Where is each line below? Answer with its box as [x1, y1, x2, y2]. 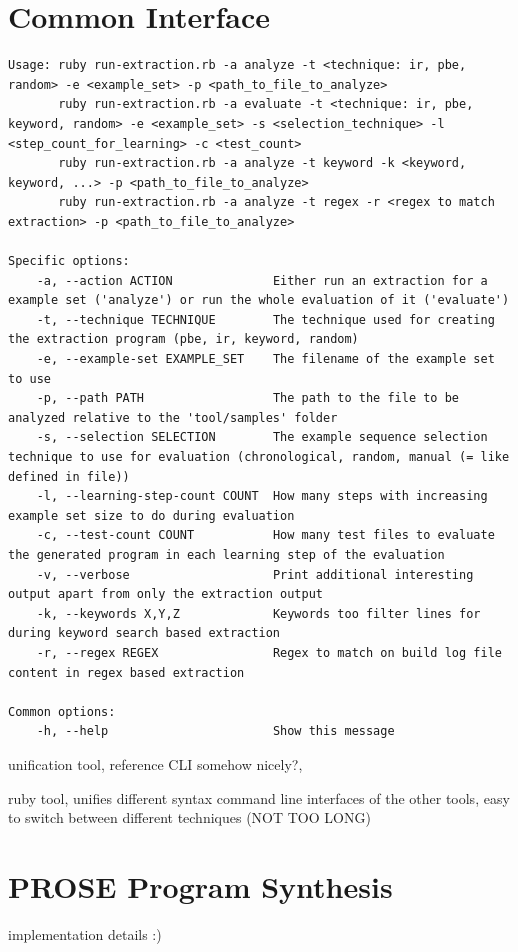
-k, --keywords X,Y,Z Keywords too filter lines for [36, 606, 481, 621]
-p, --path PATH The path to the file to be [36, 391, 460, 406]
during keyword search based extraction [8, 626, 281, 641]
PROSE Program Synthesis [8, 865, 393, 906]
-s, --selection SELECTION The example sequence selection [36, 430, 488, 445]
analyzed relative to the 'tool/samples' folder [8, 410, 338, 425]
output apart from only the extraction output [8, 587, 323, 602]
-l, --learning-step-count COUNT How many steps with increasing [36, 489, 488, 504]
